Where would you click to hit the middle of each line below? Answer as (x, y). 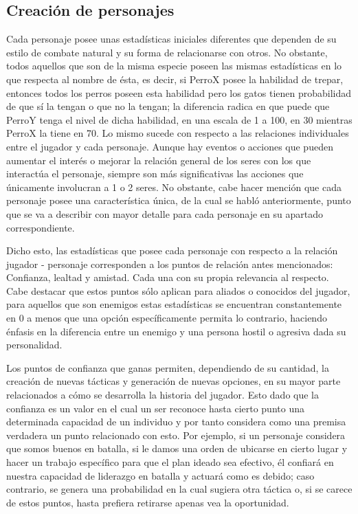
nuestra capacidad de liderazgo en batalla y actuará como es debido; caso (160, 475)
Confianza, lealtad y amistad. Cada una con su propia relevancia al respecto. (168, 277)
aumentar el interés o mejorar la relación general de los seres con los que (159, 160)
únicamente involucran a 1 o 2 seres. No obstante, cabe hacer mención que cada (174, 187)
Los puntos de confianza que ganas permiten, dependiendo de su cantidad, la (168, 367)
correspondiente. (41, 227)
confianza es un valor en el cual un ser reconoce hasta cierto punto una (155, 408)
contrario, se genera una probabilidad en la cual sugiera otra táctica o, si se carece (179, 489)
